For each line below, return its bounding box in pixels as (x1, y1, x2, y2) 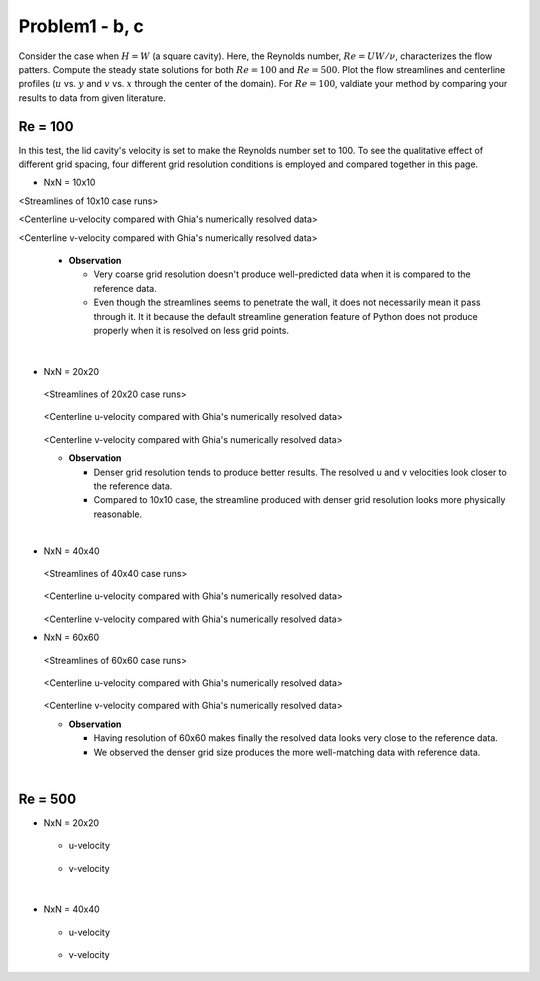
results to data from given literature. (18, 91, 167, 104)
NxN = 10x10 (43, 176, 96, 189)
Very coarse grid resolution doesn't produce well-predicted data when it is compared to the (93, 268, 471, 280)
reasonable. (93, 508, 143, 520)
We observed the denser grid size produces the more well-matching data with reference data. (93, 746, 481, 758)
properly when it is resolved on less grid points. (93, 324, 290, 336)
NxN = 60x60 (43, 631, 100, 644)
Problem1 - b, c (18, 15, 145, 37)
